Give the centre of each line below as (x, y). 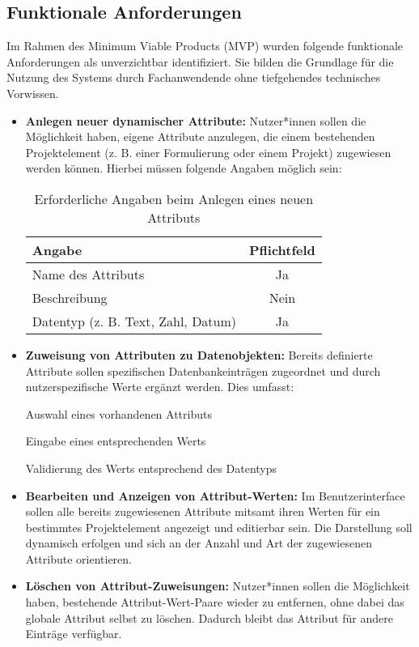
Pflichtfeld (282, 249)
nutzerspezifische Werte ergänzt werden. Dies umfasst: (160, 387)
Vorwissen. (33, 93)
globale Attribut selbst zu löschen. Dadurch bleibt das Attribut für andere (209, 617)
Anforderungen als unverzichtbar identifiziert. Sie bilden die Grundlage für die (200, 61)
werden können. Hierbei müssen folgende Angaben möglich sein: (184, 168)
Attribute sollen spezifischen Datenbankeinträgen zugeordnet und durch (203, 370)
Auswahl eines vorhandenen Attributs (119, 413)
